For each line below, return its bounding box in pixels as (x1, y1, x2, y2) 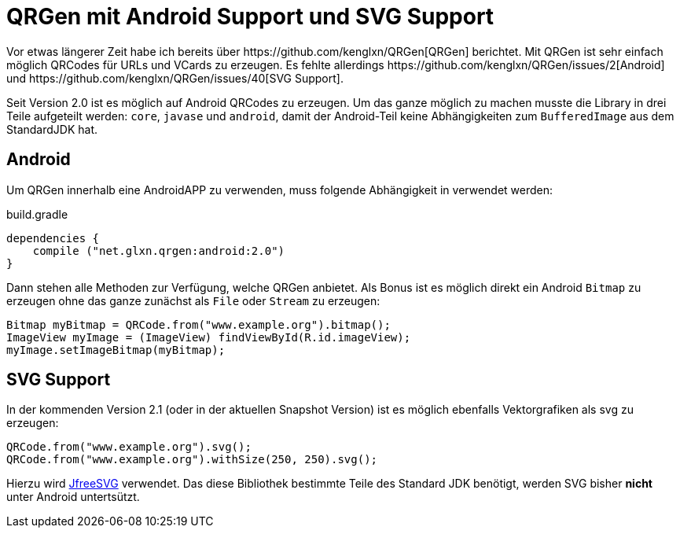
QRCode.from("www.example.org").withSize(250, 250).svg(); (6, 453, 378, 466)
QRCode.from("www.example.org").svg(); (6, 440, 252, 454)
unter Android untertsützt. (6, 490, 140, 504)
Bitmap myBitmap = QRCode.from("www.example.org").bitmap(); (6, 318, 391, 331)
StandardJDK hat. (6, 122, 97, 136)
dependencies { (6, 231, 100, 245)
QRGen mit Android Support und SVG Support (6, 3, 494, 30)
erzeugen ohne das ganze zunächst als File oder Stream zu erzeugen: (6, 293, 380, 308)
